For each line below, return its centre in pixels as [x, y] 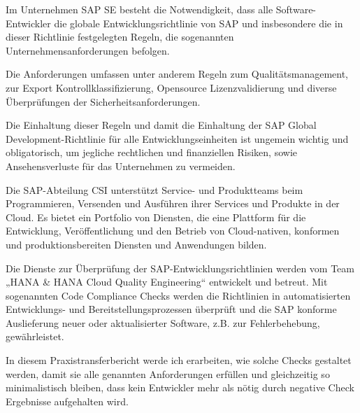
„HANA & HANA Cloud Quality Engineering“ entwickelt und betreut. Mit [167, 282]
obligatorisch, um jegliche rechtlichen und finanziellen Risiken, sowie [152, 152]
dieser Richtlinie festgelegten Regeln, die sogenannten [120, 37]
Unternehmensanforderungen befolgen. [88, 50]
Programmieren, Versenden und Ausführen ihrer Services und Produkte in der [173, 203]
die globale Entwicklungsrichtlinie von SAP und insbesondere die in [199, 23]
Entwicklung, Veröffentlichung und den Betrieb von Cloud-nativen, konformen [173, 231]
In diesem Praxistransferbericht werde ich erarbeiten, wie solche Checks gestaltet [179, 360]
